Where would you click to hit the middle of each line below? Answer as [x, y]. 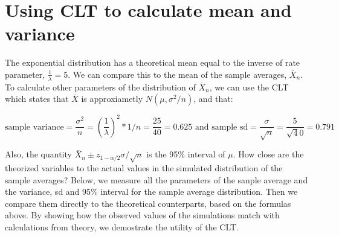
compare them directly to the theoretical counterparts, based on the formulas [148, 203]
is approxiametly [112, 99]
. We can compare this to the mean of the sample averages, [177, 74]
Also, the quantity [38, 154]
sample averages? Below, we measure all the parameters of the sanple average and [157, 179]
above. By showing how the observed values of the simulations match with [142, 215]
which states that [37, 99]
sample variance [34, 127]
